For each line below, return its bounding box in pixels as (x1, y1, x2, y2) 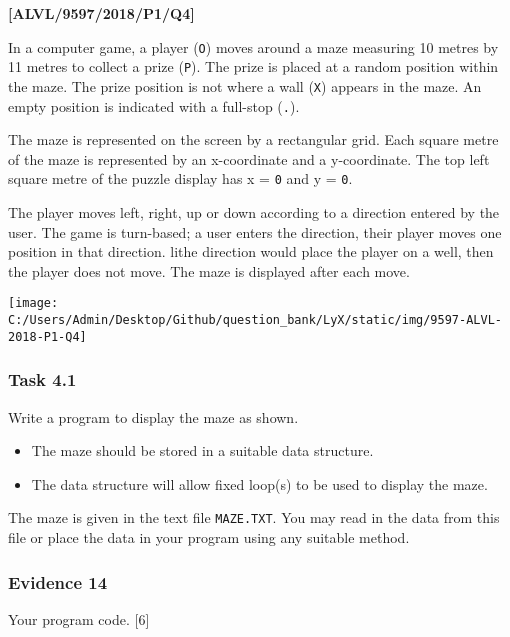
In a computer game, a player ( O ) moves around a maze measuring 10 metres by (8, 36, 499, 57)
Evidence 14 (8, 569, 108, 594)
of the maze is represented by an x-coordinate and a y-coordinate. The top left (8, 148, 490, 169)
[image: (8, 296, 59, 311)
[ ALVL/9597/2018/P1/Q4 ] (8, 3, 195, 23)
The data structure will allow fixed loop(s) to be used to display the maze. (31, 473, 488, 494)
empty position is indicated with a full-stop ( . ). (8, 95, 300, 116)
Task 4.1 (8, 367, 77, 392)
